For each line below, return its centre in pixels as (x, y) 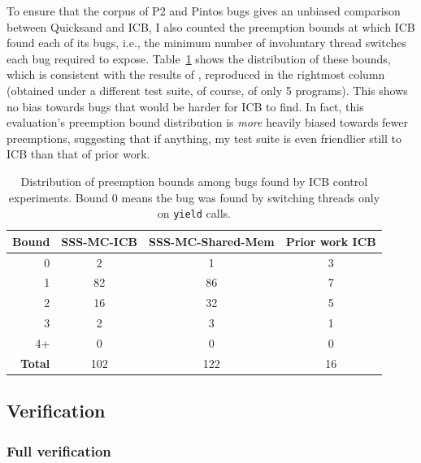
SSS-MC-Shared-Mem (212, 241)
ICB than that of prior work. (78, 154)
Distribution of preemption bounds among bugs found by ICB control (194, 181)
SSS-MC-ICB (100, 241)
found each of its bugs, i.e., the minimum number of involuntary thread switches (206, 43)
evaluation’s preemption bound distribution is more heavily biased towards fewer (208, 122)
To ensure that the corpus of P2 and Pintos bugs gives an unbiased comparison (204, 11)
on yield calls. (194, 213)
